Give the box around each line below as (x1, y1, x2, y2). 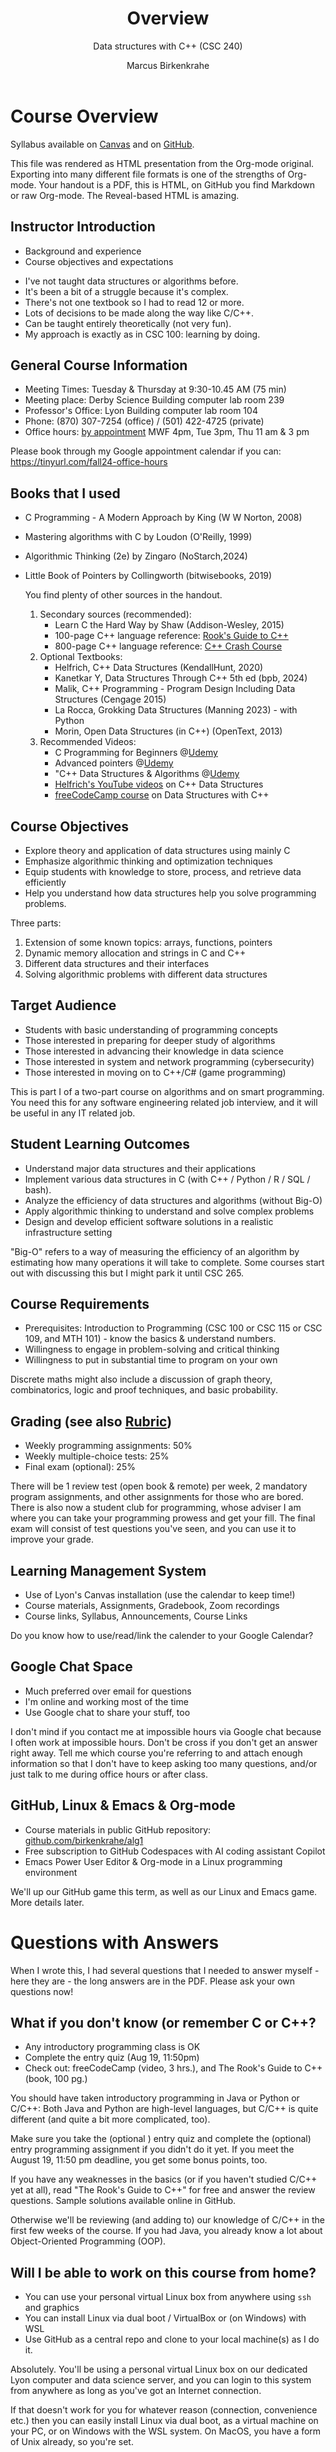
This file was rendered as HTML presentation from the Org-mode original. (10, 157, 315, 169)
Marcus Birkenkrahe (126, 59, 210, 71)
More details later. (10, 1896, 85, 1908)
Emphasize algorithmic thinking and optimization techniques (24, 855, 273, 867)
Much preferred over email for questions (24, 1685, 192, 1697)
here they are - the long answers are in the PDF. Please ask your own (10, 1975, 296, 1987)
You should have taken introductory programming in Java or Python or (10, 2092, 300, 2104)
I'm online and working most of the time (24, 1695, 189, 1707)
